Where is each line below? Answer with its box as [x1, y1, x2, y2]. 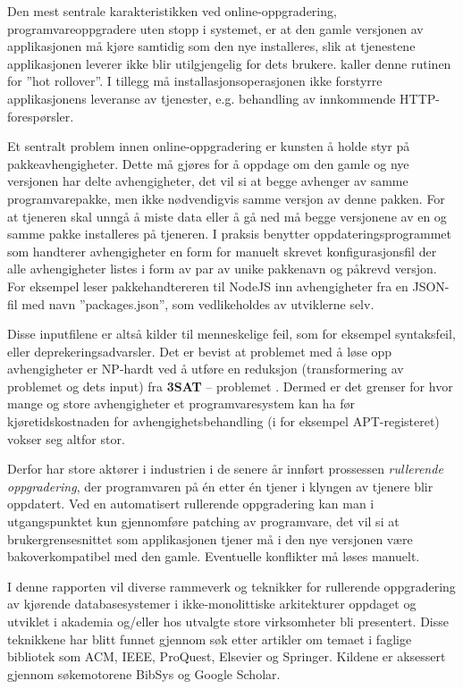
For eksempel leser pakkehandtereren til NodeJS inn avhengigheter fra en [7, 276, 408, 295]
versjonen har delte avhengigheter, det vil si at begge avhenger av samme [7, 172, 408, 190]
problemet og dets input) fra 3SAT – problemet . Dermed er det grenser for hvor [7, 376, 453, 395]
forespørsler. [7, 106, 74, 125]
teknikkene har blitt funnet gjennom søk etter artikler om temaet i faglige [7, 629, 412, 648]
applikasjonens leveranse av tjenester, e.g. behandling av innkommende [7, 88, 396, 107]
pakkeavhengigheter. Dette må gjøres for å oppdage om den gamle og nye [7, 154, 409, 172]
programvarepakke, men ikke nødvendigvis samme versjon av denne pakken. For [7, 189, 445, 207]
